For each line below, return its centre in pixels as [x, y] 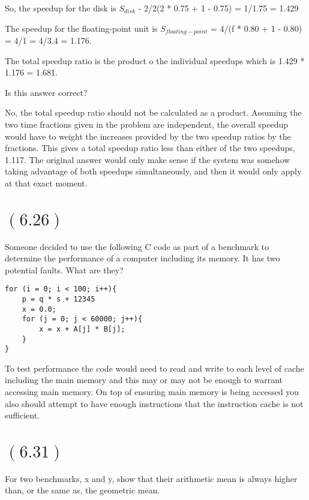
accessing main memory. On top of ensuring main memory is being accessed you [152, 392]
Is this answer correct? [46, 92]
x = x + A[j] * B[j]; [82, 329]
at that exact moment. [46, 183]
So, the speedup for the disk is [61, 8]
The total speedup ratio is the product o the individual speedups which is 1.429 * [155, 60]
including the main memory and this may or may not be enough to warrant [144, 380]
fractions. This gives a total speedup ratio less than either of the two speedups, [150, 148]
